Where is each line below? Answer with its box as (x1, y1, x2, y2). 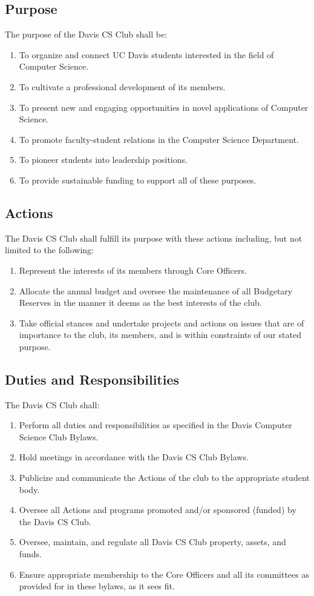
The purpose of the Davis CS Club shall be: (5, 28, 168, 41)
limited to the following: (5, 243, 94, 256)
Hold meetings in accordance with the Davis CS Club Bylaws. (19, 451, 249, 463)
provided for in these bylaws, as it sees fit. (19, 580, 175, 592)
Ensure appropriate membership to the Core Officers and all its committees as (19, 568, 309, 580)
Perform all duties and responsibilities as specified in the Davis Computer (19, 419, 292, 431)
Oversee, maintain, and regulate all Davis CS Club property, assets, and (19, 535, 286, 548)
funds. (19, 548, 42, 560)
